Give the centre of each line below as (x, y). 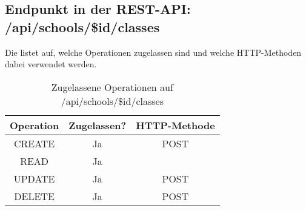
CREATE (34, 143)
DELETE (34, 196)
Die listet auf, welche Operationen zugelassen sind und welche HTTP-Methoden (153, 52)
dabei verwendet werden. (51, 64)
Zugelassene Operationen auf (112, 87)
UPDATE (34, 178)
